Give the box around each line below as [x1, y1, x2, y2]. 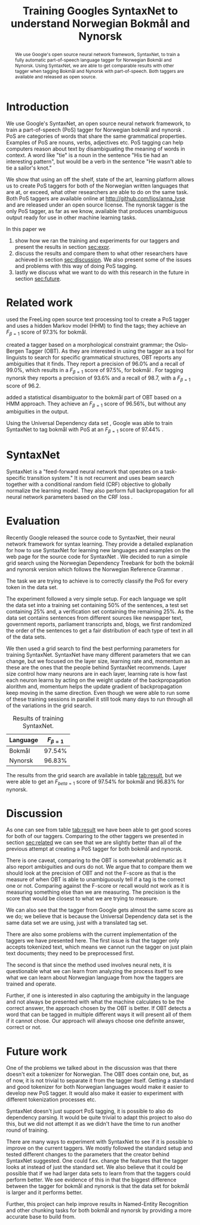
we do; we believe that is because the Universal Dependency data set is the [6, 913, 193, 920]
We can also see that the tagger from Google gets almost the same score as [6, 906, 193, 914]
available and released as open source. [14, 73, 97, 80]
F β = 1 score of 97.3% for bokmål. [6, 328, 88, 337]
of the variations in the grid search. [6, 701, 93, 709]
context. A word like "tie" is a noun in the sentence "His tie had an [6, 151, 168, 159]
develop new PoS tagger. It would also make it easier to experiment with [6, 1089, 184, 1097]
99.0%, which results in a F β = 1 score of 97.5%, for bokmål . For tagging [6, 367, 184, 375]
